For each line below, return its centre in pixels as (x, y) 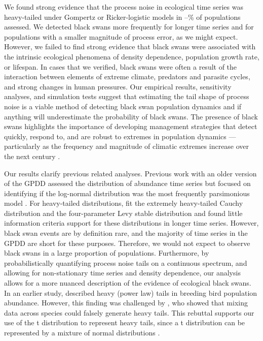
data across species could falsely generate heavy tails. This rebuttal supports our (129, 312)
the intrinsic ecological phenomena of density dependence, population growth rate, (132, 56)
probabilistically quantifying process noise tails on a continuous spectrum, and (126, 262)
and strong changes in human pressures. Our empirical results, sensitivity (118, 86)
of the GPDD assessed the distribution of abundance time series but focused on (127, 183)
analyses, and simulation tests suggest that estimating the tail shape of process (127, 96)
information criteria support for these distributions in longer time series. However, (131, 223)
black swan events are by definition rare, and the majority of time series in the (126, 233)
